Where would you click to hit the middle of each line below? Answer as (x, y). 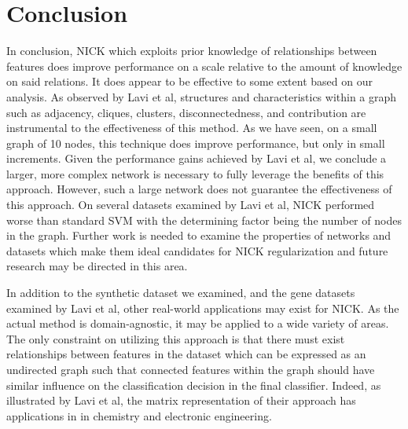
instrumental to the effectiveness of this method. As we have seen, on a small (192, 128)
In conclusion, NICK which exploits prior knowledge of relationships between (192, 51)
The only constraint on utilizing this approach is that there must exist (176, 338)
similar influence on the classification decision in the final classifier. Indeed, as (194, 385)
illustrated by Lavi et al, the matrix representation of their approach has (181, 400)
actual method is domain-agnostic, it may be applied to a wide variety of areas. (198, 323)
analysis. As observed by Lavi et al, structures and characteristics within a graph (202, 96)
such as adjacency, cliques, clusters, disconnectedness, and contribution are (186, 112)
